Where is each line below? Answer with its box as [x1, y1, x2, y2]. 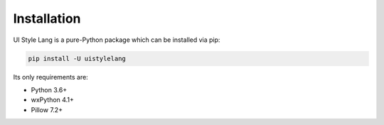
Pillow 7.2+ [31, 105, 63, 114]
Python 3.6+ [31, 85, 68, 94]
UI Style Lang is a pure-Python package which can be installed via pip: [13, 36, 220, 44]
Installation [13, 11, 81, 26]
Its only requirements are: [13, 72, 88, 81]
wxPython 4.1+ [31, 96, 74, 104]
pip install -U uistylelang [28, 54, 126, 62]
